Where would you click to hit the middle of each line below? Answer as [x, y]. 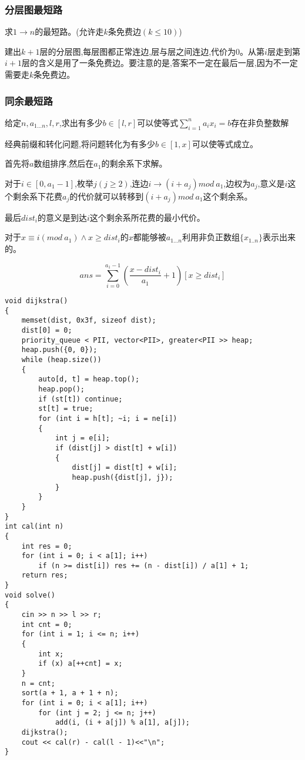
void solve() [30, 595]
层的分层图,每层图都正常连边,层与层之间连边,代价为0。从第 [152, 51]
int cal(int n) [34, 527]
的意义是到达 [62, 217]
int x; [51, 654]
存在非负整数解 [260, 122]
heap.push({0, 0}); [59, 350]
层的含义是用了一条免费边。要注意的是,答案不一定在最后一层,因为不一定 [160, 63]
